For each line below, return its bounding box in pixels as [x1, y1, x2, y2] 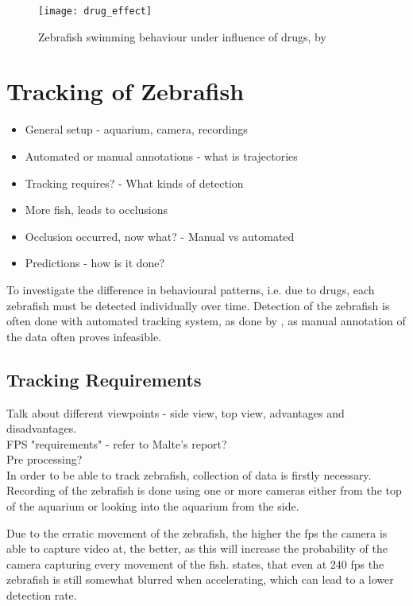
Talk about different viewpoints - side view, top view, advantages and [6, 404, 345, 421]
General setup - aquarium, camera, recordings [25, 121, 248, 138]
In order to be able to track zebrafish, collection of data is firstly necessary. [6, 466, 372, 483]
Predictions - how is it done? [25, 254, 165, 271]
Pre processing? [6, 451, 83, 468]
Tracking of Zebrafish [6, 75, 245, 107]
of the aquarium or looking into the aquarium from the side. [6, 498, 299, 515]
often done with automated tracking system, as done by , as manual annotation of [6, 313, 406, 329]
